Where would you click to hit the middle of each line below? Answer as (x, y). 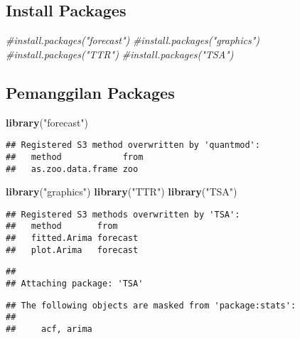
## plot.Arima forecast (72, 250)
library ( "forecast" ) (47, 122)
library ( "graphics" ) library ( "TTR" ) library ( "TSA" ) (122, 192)
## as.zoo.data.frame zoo (72, 169)
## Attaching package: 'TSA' (75, 284)
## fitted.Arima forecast (72, 238)
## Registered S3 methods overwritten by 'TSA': (123, 214)
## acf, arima (49, 329)
